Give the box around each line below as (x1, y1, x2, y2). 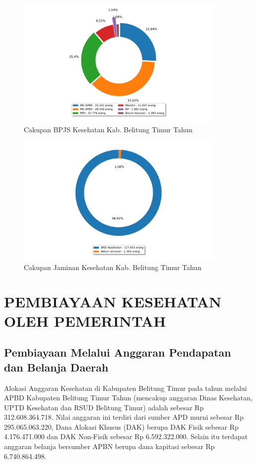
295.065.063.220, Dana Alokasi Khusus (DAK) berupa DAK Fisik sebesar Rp (4, 421, 239, 432)
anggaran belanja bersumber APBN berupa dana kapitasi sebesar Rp (4, 441, 215, 452)
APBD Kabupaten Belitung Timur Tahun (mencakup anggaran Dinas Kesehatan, (4, 392, 253, 403)
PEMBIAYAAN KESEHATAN (4, 291, 222, 311)
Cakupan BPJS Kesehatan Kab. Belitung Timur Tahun (24, 124, 193, 135)
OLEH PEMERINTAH (4, 310, 166, 331)
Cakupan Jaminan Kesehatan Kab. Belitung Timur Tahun (24, 262, 201, 272)
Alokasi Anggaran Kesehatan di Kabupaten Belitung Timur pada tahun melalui (4, 382, 247, 393)
